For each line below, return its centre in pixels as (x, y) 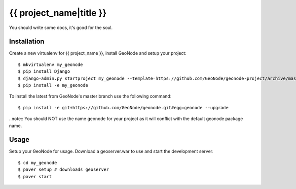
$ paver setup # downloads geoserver (64, 170)
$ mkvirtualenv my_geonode (51, 64)
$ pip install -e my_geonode (53, 85)
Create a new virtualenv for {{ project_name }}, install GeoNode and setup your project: (98, 53)
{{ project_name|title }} (58, 13)
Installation (27, 42)
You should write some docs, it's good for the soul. (61, 28)
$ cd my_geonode (37, 163)
